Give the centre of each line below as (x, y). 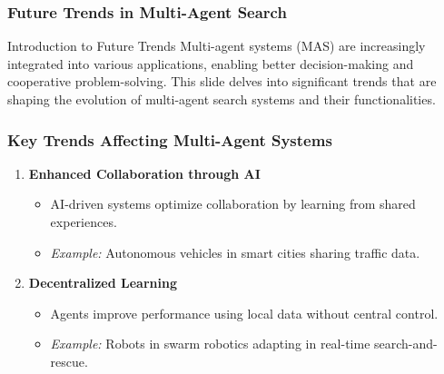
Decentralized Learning (103, 283)
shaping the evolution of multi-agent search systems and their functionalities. (222, 99)
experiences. (84, 221)
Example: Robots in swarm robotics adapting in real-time (210, 344)
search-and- (406, 344)
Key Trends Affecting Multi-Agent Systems (170, 139)
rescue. (69, 361)
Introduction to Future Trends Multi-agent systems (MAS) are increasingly (217, 46)
